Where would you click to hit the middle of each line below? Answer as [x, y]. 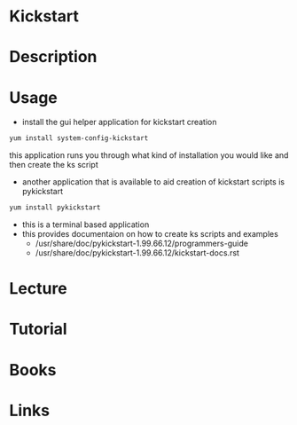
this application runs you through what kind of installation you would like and [149, 155]
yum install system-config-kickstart [79, 138]
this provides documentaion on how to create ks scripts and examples [150, 234]
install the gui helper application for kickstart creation [119, 122]
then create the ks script [54, 165]
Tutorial [39, 329]
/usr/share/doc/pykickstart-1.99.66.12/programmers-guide [141, 244]
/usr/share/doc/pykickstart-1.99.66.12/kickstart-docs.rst [137, 253]
